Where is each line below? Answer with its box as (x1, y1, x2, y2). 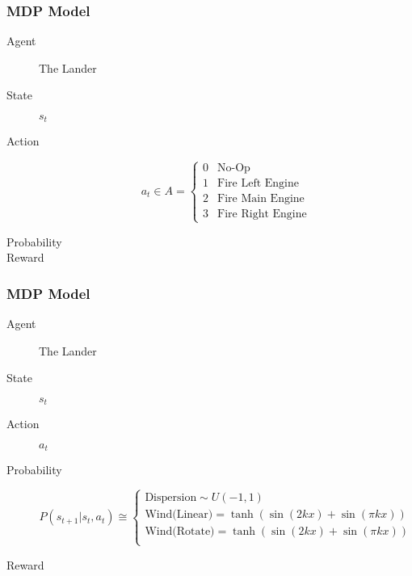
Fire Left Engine (217, 178, 300, 190)
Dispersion (145, 492, 197, 504)
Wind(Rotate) (145, 526, 215, 538)
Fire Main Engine (217, 193, 305, 205)
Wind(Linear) (145, 509, 213, 521)
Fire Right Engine (217, 208, 307, 221)
